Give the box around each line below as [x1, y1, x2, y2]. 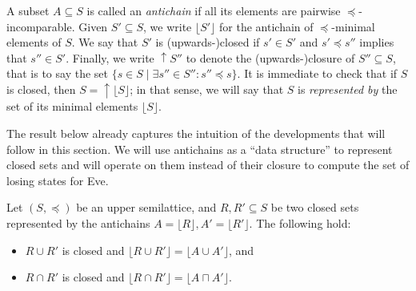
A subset [6, 2, 50, 18]
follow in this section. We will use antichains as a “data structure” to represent [6, 140, 393, 157]
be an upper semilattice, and [76, 199, 217, 216]
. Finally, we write [66, 49, 154, 66]
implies [359, 34, 394, 51]
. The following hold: [249, 215, 351, 232]
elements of [6, 34, 62, 51]
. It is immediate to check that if [237, 65, 398, 82]
